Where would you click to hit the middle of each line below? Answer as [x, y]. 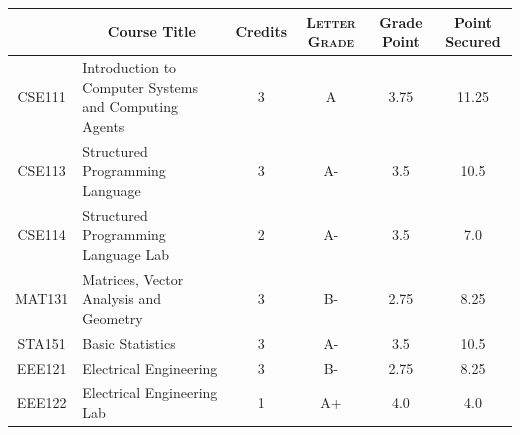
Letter [331, 21]
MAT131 [42, 298]
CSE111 [41, 96]
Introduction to [129, 66]
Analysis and [122, 298]
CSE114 [41, 234]
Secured [473, 41]
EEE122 [41, 402]
